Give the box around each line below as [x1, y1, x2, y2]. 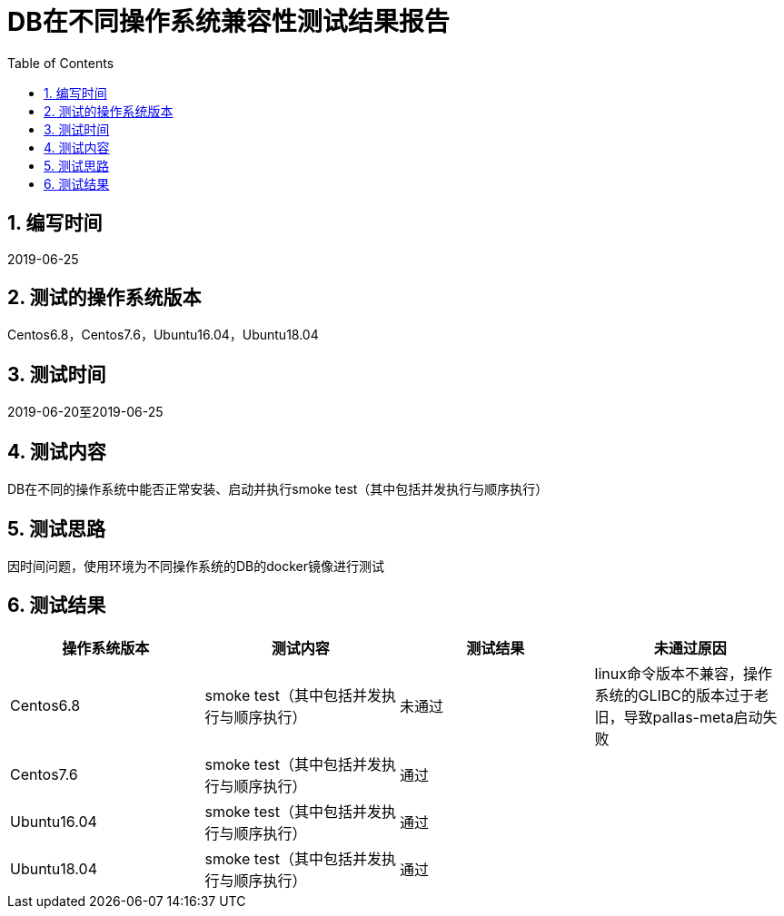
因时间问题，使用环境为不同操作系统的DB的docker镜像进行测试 [7, 557, 385, 574]
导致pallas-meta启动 [623, 707, 763, 726]
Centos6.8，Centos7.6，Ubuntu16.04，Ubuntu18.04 [7, 327, 319, 343]
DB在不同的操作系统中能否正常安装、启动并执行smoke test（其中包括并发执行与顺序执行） [7, 481, 549, 497]
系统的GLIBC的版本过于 [594, 685, 754, 704]
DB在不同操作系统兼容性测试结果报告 [7, 6, 450, 37]
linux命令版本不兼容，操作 [594, 664, 772, 683]
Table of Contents [7, 54, 114, 71]
